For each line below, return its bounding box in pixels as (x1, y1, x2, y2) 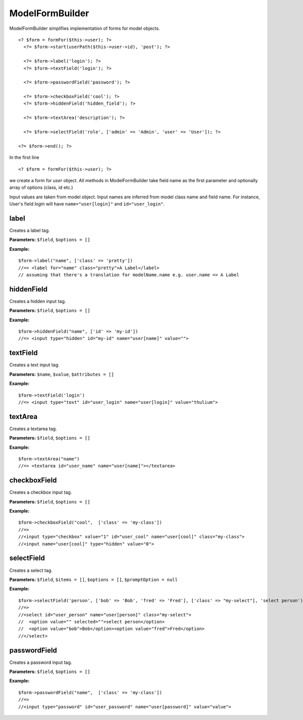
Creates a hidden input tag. (9, 298, 66, 304)
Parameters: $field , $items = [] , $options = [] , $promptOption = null (9, 576, 178, 582)
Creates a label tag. (9, 228, 50, 234)
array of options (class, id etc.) (9, 185, 73, 191)
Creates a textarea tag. (9, 426, 58, 432)
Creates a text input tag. (9, 362, 60, 368)
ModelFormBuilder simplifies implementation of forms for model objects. (9, 25, 160, 31)
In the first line (9, 154, 39, 160)
